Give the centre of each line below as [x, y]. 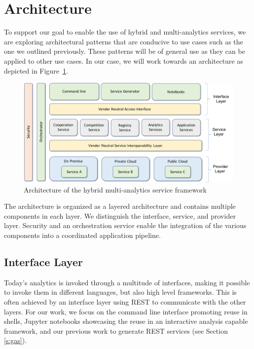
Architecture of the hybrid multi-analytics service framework [115, 189]
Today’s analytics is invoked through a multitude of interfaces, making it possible [127, 282]
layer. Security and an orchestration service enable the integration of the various [125, 225]
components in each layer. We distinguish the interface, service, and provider [120, 215]
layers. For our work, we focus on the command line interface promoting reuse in [126, 311]
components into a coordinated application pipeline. [82, 235]
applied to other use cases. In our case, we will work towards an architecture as [124, 60]
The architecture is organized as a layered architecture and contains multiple [120, 206]
